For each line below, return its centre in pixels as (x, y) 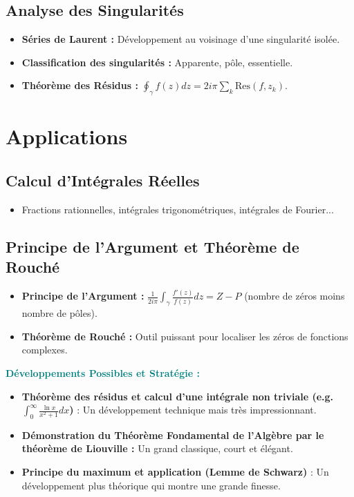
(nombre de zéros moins (295, 296)
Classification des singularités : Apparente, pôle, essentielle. (157, 62)
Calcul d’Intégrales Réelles (103, 180)
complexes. (45, 350)
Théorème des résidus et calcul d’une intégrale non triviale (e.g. (178, 396)
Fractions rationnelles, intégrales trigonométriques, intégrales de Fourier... (178, 209)
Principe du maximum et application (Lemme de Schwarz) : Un (175, 472)
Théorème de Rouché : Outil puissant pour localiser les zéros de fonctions (185, 336)
